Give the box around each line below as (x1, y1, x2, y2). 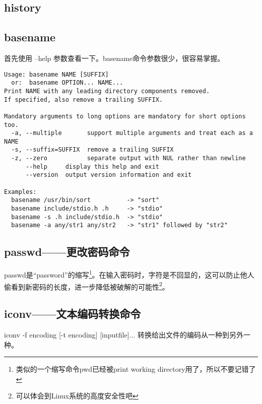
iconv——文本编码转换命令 (4, 306, 141, 321)
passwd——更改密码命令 (4, 244, 130, 259)
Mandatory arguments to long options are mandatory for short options (4, 112, 246, 120)
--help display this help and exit (25, 163, 159, 170)
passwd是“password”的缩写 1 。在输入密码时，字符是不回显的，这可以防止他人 (4, 268, 254, 280)
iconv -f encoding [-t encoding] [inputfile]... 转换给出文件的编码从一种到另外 (4, 329, 243, 340)
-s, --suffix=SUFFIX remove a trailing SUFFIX (11, 146, 174, 154)
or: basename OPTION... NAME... (11, 79, 123, 87)
